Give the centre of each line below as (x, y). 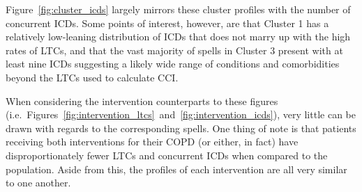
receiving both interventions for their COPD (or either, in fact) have (152, 142)
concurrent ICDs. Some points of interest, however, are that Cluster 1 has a (167, 23)
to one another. (38, 183)
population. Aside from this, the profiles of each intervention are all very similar (176, 169)
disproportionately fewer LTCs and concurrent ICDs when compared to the (167, 155)
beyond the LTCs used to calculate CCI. (92, 77)
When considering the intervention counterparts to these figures (142, 101)
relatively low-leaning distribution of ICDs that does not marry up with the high (178, 37)
